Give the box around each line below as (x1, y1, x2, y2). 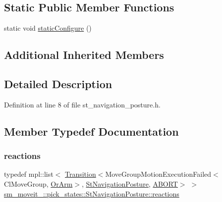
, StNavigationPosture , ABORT (81, 178, 178, 189)
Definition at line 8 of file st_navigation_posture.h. (4, 99, 161, 109)
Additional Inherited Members (4, 47, 164, 62)
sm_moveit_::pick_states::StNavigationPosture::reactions (4, 188, 179, 199)
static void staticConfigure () (4, 23, 92, 33)
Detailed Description (4, 76, 112, 91)
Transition (64, 169, 96, 179)
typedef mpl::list (4, 169, 54, 179)
